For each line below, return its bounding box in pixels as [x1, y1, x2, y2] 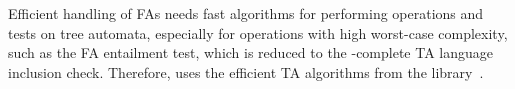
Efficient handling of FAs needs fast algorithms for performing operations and [8, 3, 484, 23]
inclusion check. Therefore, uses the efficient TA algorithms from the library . [8, 61, 484, 82]
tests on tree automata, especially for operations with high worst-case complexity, [8, 22, 508, 43]
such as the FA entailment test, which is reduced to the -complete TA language [8, 42, 494, 63]
